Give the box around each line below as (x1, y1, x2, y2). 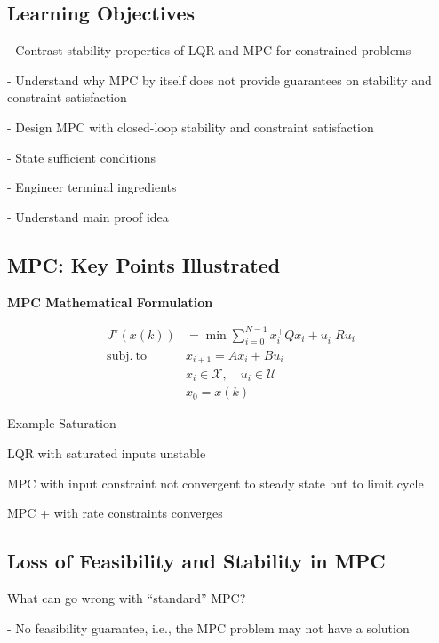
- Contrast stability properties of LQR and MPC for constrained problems (7, 41, 411, 60)
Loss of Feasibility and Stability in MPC (7, 547, 386, 575)
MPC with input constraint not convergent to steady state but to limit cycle (7, 473, 424, 492)
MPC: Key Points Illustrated (7, 250, 281, 278)
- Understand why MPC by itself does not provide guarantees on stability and (7, 70, 432, 89)
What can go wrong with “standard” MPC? (7, 589, 246, 607)
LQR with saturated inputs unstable (7, 444, 206, 463)
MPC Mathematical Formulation (7, 292, 213, 311)
